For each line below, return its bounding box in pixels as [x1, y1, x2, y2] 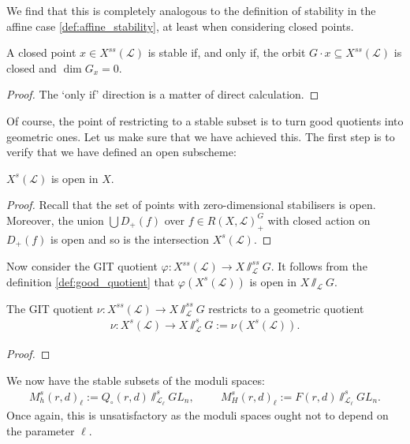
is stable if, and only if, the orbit [147, 44, 306, 61]
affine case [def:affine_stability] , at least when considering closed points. [6, 17, 354, 34]
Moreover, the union [6, 211, 104, 228]
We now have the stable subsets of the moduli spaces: [6, 371, 265, 388]
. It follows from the [270, 258, 367, 274]
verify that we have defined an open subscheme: [6, 144, 237, 160]
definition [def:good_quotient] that [6, 273, 175, 289]
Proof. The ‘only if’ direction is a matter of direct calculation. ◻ [6, 86, 319, 103]
